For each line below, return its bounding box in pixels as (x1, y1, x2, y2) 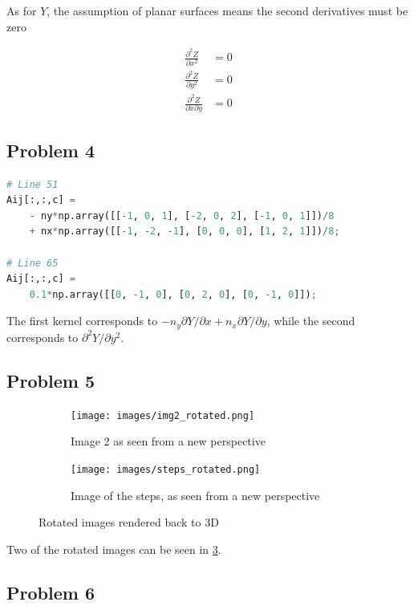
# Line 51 (6, 178, 59, 190)
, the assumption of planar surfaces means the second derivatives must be (47, 2, 408, 18)
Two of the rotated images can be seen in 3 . (6, 540, 221, 557)
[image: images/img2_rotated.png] (71, 409, 255, 421)
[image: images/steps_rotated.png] (71, 463, 261, 475)
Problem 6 (6, 580, 95, 604)
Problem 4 (6, 137, 95, 162)
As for (6, 2, 37, 18)
